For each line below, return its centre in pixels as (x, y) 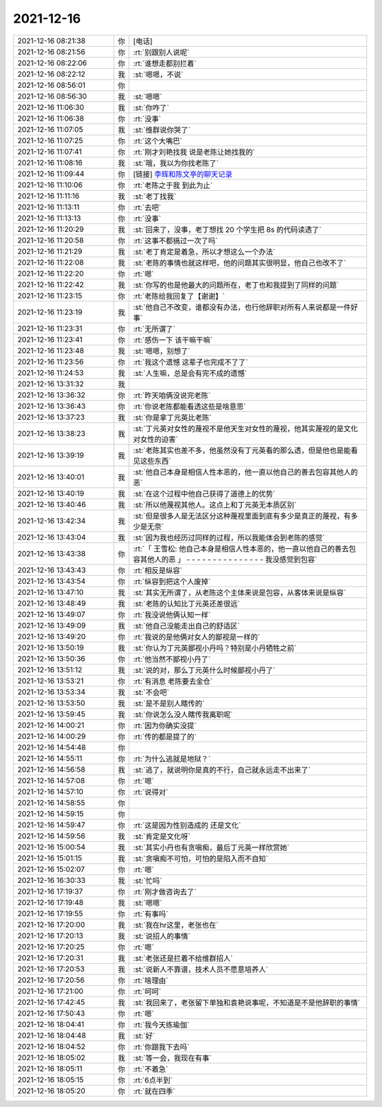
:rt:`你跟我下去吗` (162, 1047)
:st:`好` (144, 1035)
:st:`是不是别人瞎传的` (169, 703)
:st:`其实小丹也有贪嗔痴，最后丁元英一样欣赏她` (212, 847)
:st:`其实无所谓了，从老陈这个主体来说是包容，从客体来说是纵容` (240, 592)
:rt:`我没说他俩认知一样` (172, 615)
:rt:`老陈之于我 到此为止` (173, 185)
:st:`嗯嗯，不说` (158, 74)
